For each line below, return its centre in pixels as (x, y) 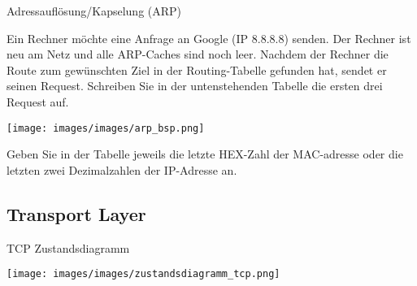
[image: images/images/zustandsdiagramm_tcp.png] (143, 274)
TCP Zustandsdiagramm (68, 247)
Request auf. (38, 101)
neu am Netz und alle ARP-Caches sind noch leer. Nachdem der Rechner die (198, 54)
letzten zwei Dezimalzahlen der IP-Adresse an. (122, 169)
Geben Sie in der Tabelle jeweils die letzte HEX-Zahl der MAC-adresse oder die (205, 154)
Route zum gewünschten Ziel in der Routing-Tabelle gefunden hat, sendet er (197, 69)
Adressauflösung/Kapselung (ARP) (94, 11)
